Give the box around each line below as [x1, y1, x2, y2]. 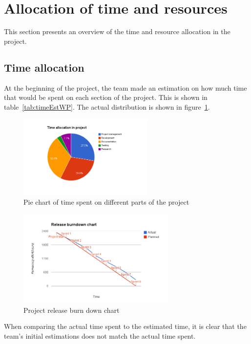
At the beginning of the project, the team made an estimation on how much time [4, 82, 247, 93]
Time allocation [4, 59, 84, 75]
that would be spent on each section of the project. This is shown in [4, 92, 208, 102]
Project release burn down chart [23, 305, 120, 315]
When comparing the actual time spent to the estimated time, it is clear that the [4, 321, 247, 331]
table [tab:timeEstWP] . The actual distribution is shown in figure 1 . [4, 101, 210, 112]
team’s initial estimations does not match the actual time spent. [4, 331, 196, 341]
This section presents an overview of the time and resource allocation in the [4, 26, 230, 37]
